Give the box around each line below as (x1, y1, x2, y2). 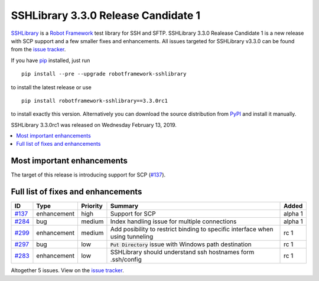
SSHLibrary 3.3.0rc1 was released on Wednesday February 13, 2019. (11, 121, 177, 128)
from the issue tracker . (11, 46, 66, 53)
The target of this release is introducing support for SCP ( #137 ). (11, 171, 166, 178)
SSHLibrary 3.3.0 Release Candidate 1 (11, 9, 201, 22)
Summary (110, 202, 139, 210)
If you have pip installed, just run (11, 57, 90, 64)
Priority (80, 202, 103, 210)
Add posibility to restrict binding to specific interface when (110, 225, 274, 233)
